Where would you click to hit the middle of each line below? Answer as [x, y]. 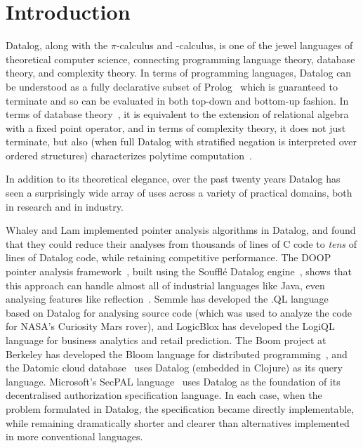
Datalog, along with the [57, 45]
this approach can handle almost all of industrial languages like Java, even [165, 285]
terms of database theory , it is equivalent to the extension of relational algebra [177, 114]
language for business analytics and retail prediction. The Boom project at [166, 340]
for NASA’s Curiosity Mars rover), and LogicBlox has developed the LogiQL [170, 326]
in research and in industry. [65, 206]
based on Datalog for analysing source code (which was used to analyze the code [179, 312]
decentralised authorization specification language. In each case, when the [164, 395]
